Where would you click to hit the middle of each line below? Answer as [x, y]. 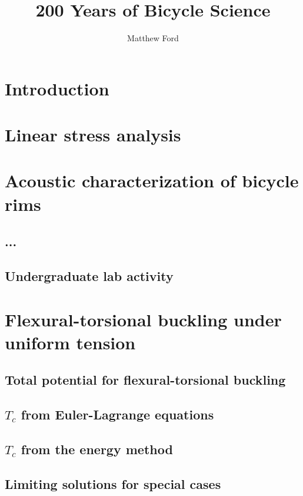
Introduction [57, 88]
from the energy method [97, 449]
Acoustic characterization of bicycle [152, 181]
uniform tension [70, 342]
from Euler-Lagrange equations [117, 414]
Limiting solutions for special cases [113, 483]
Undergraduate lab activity [89, 276]
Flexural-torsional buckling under [143, 319]
